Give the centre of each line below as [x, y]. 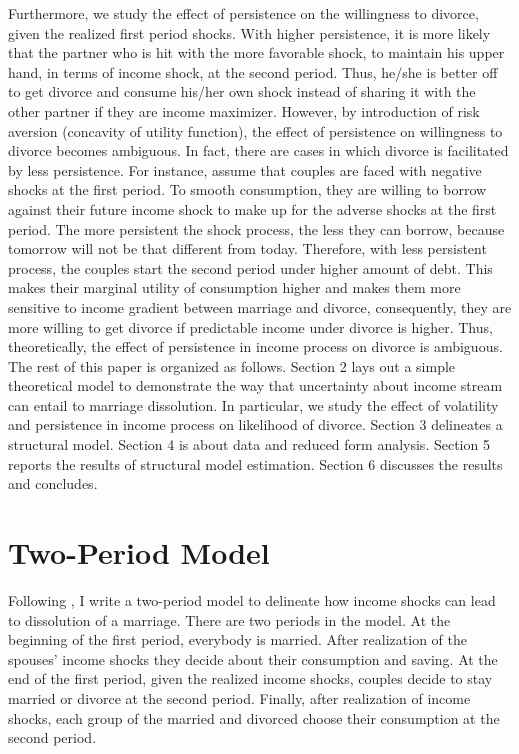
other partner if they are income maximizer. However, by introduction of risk [244, 110]
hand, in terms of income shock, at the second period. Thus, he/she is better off [253, 71]
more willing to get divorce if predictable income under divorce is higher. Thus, [250, 326]
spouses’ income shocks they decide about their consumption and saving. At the [253, 658]
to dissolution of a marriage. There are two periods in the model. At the [229, 619]
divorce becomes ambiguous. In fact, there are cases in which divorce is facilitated [258, 150]
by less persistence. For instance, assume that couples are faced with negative [245, 169]
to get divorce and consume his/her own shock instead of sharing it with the [242, 91]
